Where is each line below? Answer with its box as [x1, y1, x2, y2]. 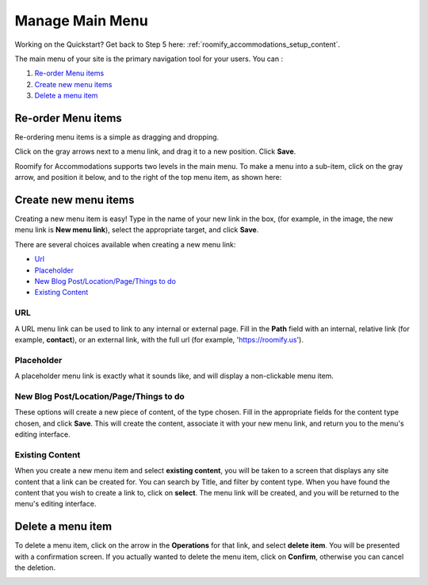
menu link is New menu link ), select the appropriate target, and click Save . [14, 225, 259, 235]
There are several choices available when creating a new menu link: [14, 239, 236, 249]
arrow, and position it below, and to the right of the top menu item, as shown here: [14, 173, 282, 182]
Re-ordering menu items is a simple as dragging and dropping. [14, 132, 220, 142]
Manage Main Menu [14, 12, 148, 29]
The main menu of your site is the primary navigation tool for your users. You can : [14, 54, 284, 63]
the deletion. [14, 563, 55, 572]
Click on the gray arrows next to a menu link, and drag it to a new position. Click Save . [14, 147, 296, 156]
